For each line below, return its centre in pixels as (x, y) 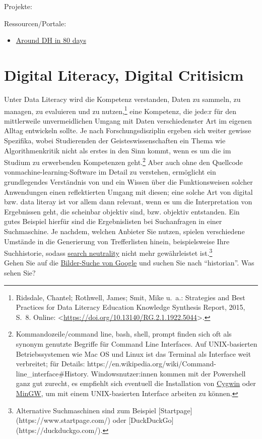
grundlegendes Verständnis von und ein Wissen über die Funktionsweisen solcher (128, 181)
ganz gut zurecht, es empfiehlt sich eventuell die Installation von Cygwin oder (136, 383)
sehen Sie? (20, 272)
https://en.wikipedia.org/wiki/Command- (152, 364)
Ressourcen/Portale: (35, 23)
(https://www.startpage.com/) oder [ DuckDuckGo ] (95, 420)
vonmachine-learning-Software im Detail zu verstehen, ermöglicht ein (110, 172)
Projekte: (18, 6)
